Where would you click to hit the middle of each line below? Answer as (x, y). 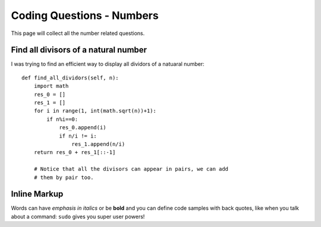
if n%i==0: (62, 119)
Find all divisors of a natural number (79, 50)
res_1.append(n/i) (98, 144)
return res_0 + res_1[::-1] (75, 152)
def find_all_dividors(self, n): (70, 78)
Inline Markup (37, 194)
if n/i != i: (78, 136)
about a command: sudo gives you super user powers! (78, 216)
